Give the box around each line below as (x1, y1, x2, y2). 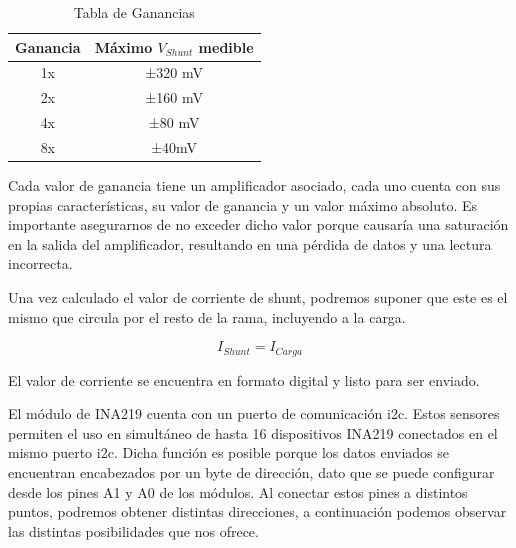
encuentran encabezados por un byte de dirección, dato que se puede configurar (8, 462, 495, 483)
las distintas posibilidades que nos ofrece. (8, 520, 259, 541)
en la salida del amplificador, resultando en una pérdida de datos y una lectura (8, 233, 492, 254)
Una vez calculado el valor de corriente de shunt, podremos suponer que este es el (8, 287, 508, 308)
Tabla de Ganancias (73, 2, 195, 22)
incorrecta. (8, 253, 73, 274)
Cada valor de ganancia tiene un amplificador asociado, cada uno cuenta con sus (8, 175, 501, 196)
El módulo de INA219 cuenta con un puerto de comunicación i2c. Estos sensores (8, 403, 500, 424)
